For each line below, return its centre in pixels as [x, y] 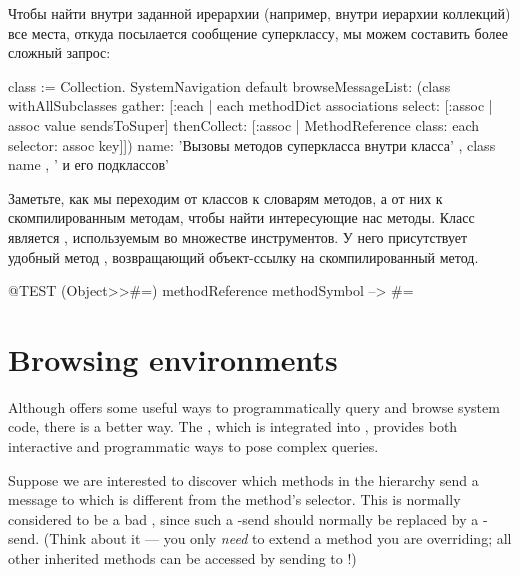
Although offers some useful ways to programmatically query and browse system [254, 406]
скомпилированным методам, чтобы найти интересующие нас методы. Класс [241, 217]
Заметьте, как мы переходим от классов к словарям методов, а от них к [225, 197]
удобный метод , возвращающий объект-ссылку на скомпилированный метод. [243, 256]
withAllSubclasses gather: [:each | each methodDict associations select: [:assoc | [250, 105]
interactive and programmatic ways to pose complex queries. [193, 446]
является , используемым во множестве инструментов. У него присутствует [238, 236]
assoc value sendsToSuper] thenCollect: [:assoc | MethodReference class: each [244, 124]
